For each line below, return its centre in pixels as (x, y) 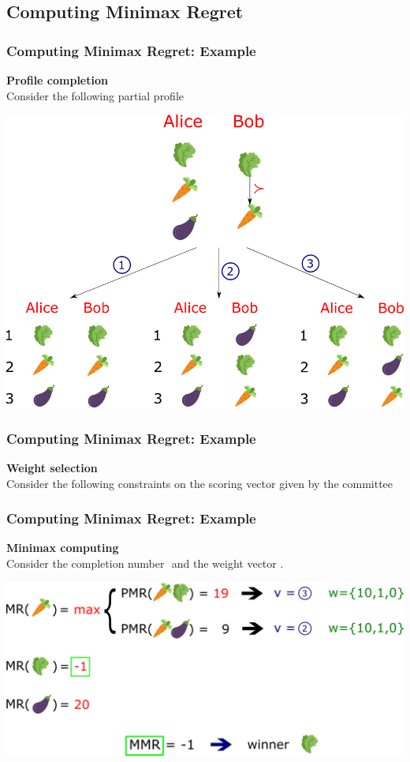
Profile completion (57, 80)
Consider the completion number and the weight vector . (145, 563)
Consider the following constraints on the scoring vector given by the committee (200, 483)
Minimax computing (63, 548)
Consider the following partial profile (95, 95)
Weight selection (52, 468)
